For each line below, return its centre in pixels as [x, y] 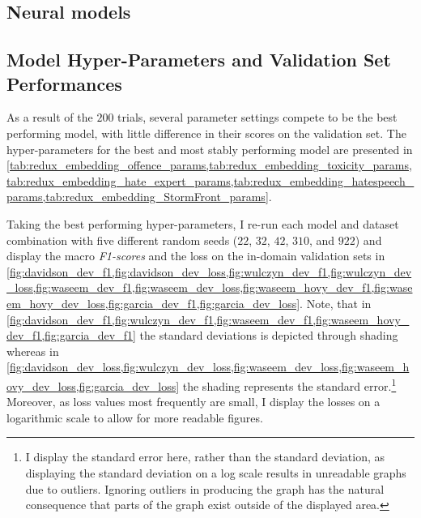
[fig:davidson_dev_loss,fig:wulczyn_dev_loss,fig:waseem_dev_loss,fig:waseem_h [208, 367]
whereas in [33, 351]
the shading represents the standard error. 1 [289, 384]
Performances [64, 83]
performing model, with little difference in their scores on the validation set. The [206, 133]
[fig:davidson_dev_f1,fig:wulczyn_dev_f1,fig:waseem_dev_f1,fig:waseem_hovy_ [208, 319]
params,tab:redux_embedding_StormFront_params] [138, 197]
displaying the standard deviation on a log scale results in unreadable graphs [216, 472]
